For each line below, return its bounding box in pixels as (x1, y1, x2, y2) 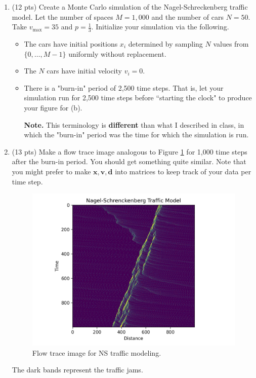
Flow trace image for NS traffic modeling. (32, 347, 161, 358)
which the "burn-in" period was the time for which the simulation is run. (24, 129, 249, 140)
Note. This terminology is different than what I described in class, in (24, 119, 244, 130)
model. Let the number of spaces (12, 11, 113, 22)
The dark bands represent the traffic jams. (12, 364, 143, 375)
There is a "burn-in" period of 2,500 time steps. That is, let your (24, 82, 224, 93)
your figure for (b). (24, 102, 82, 112)
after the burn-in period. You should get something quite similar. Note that (12, 156, 246, 167)
